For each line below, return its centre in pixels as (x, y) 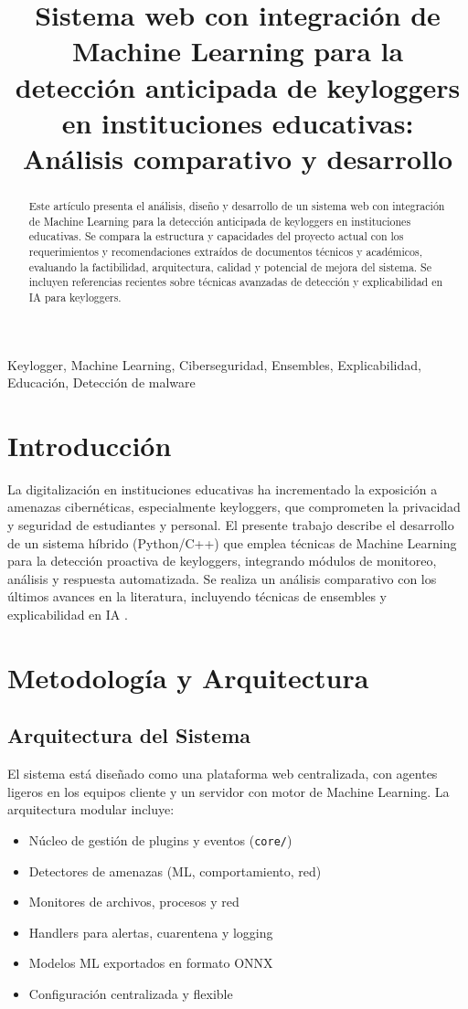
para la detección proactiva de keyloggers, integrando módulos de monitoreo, (222, 561)
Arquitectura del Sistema (129, 735)
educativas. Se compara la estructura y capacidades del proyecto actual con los (216, 236)
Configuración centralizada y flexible (131, 993)
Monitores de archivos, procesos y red (134, 902)
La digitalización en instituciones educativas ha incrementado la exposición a (223, 489)
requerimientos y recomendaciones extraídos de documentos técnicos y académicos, (225, 251)
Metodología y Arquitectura (188, 677)
